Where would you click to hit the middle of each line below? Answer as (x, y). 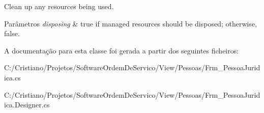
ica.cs (12, 77)
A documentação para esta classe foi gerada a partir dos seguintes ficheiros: (122, 50)
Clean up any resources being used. (59, 6)
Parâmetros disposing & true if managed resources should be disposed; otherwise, (131, 23)
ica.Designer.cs (27, 105)
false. (12, 33)
